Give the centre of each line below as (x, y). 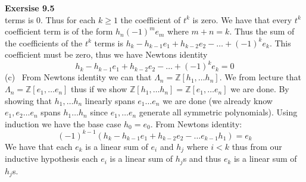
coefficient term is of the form (59, 31)
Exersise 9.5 (30, 8)
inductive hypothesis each (51, 159)
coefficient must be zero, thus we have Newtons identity (106, 54)
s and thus (202, 159)
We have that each (39, 146)
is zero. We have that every (242, 19)
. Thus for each (68, 19)
